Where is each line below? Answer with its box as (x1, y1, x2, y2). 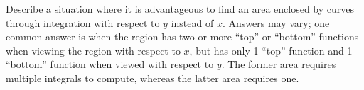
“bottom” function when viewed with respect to (6, 57, 214, 72)
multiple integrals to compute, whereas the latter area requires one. (6, 70, 299, 85)
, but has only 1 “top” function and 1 (189, 43, 353, 57)
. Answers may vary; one (222, 15, 330, 30)
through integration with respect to (6, 15, 160, 30)
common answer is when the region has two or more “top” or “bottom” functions (6, 29, 359, 44)
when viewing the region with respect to (6, 43, 181, 57)
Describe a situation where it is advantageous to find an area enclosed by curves (6, 1, 354, 16)
